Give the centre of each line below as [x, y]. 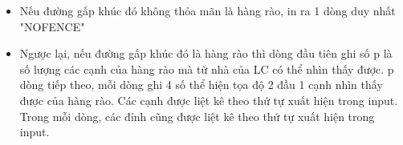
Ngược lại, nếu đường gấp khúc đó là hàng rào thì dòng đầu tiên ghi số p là [206, 53]
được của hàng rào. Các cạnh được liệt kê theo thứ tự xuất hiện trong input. [209, 100]
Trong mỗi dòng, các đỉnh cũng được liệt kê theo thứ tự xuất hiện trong [197, 116]
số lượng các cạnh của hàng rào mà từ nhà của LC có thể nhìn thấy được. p [207, 68]
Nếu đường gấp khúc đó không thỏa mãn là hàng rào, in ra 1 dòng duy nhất [208, 10]
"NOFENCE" [52, 26]
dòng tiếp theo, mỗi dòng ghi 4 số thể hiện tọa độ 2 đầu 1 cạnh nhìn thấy [201, 85]
